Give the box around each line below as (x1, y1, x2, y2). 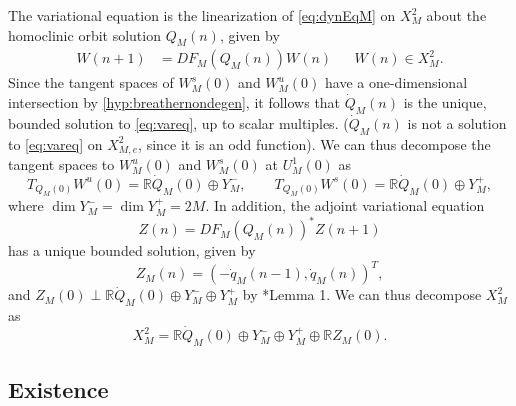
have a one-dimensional (325, 72, 468, 93)
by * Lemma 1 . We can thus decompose (242, 284, 482, 305)
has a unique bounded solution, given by (8, 240, 256, 261)
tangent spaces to (8, 154, 115, 175)
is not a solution (407, 112, 507, 133)
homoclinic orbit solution (8, 24, 161, 45)
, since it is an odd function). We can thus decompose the (138, 133, 491, 154)
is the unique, (403, 92, 487, 113)
